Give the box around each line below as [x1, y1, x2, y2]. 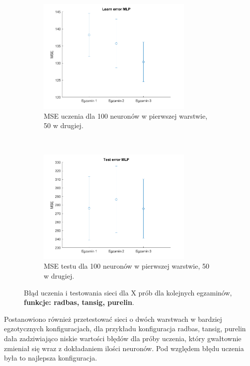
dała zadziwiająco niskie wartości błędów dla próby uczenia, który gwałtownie [4, 333, 242, 343]
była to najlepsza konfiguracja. [4, 353, 97, 363]
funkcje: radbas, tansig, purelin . [24, 297, 134, 307]
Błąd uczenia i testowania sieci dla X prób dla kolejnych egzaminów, [24, 287, 232, 297]
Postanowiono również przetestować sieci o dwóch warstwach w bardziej [4, 313, 222, 324]
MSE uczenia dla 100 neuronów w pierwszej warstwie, [44, 110, 208, 121]
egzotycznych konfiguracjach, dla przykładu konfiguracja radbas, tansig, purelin [4, 323, 246, 334]
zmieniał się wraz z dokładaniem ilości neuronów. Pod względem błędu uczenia [4, 343, 244, 353]
